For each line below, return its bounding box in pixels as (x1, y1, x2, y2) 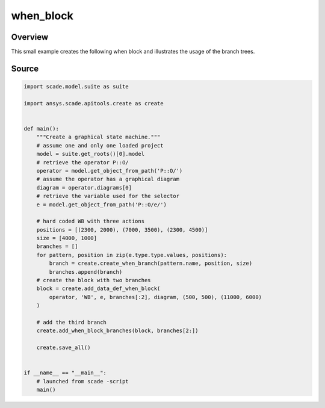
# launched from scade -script (36, 378, 129, 385)
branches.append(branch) (49, 268, 123, 275)
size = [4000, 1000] (36, 235, 97, 242)
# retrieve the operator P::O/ (36, 159, 129, 165)
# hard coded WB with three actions (36, 218, 144, 225)
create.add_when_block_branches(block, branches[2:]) (36, 327, 199, 334)
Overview (11, 32, 49, 42)
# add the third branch (36, 319, 107, 326)
